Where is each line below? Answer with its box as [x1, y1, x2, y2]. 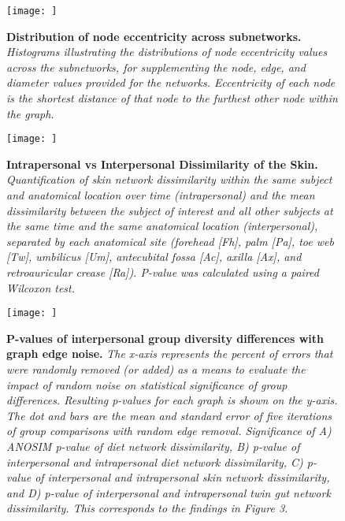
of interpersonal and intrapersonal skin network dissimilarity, [35, 469, 330, 486]
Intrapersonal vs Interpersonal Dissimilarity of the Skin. [6, 155, 318, 172]
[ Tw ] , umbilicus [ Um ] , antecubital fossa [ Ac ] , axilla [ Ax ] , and [6, 248, 302, 265]
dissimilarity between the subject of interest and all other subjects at [6, 202, 333, 218]
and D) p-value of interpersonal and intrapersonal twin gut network [6, 484, 331, 501]
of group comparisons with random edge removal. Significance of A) [6, 422, 332, 439]
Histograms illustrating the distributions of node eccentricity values [6, 43, 328, 60]
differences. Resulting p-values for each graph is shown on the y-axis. [6, 392, 338, 408]
